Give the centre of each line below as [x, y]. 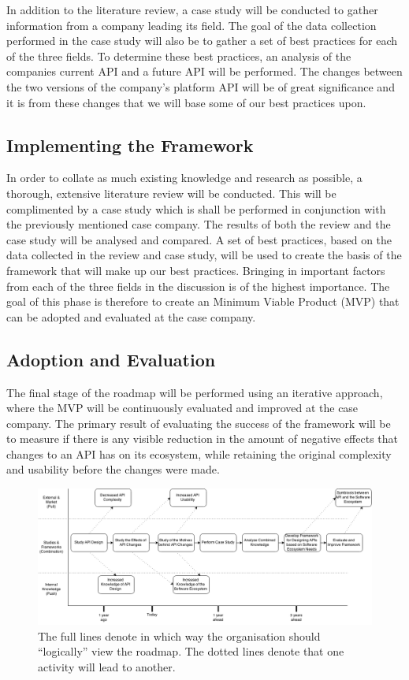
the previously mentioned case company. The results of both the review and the [199, 224]
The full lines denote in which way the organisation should [179, 635]
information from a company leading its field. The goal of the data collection [191, 25]
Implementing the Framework [130, 145]
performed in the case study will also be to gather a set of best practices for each [202, 41]
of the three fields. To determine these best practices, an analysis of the [179, 56]
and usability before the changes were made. [113, 469]
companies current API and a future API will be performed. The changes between [204, 71]
